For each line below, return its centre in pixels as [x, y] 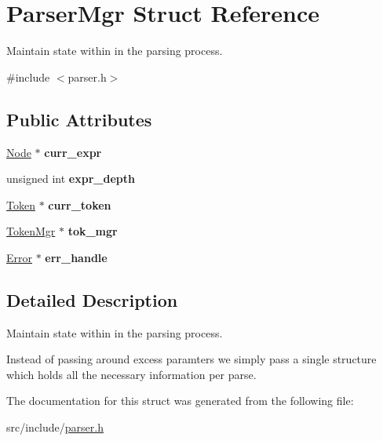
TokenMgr [31, 231]
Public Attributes [79, 119]
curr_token [80, 204]
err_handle [76, 257]
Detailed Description [92, 299]
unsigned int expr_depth [71, 179]
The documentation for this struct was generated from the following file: [180, 401]
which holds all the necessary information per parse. [131, 374]
